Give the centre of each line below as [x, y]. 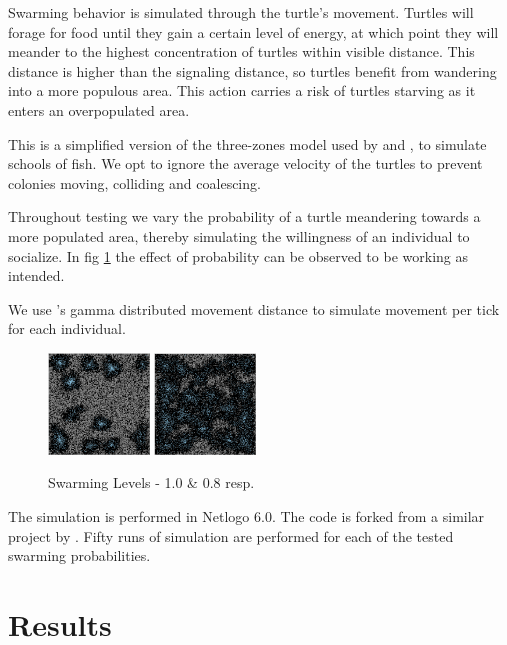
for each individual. [67, 328]
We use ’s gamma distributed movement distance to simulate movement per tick [254, 308]
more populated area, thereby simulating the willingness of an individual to [239, 235]
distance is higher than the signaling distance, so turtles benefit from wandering [252, 70]
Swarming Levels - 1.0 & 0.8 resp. [151, 482]
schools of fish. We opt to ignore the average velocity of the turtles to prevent [245, 163]
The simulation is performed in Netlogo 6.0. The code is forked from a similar [246, 515]
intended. [36, 275]
